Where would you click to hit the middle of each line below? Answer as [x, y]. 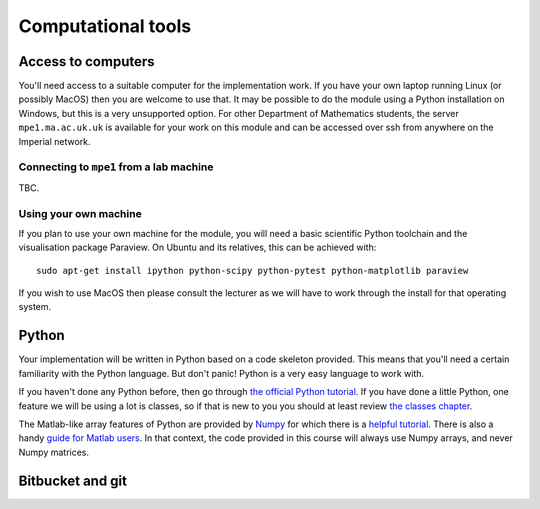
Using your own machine [80, 213]
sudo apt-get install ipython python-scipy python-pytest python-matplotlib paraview [252, 270]
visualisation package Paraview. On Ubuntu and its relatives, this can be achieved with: [197, 247]
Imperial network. [54, 141]
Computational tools [105, 26]
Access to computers [86, 61]
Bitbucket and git [73, 480]
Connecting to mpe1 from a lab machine [116, 167]
